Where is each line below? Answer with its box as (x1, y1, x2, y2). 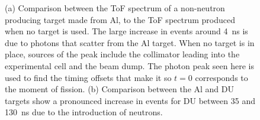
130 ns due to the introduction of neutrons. (5, 106, 163, 118)
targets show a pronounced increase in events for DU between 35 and (5, 94, 255, 106)
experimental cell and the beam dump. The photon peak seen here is (5, 59, 254, 72)
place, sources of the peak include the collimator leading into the (5, 48, 240, 60)
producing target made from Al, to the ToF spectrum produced (5, 13, 235, 25)
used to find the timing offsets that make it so (5, 71, 172, 83)
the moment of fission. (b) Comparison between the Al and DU (5, 83, 235, 95)
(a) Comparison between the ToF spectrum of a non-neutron (5, 2, 225, 14)
